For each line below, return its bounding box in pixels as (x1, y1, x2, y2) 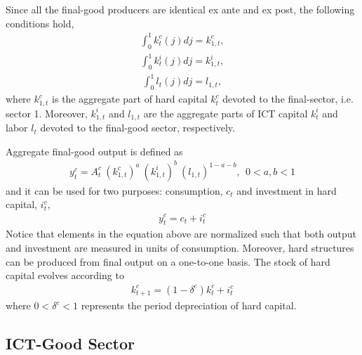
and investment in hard (236, 183, 337, 198)
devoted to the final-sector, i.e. (222, 91, 354, 106)
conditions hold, (6, 15, 74, 30)
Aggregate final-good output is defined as (6, 143, 183, 158)
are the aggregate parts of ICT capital (143, 105, 308, 120)
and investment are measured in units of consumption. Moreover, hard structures (6, 240, 354, 254)
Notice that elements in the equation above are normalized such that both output (6, 226, 356, 241)
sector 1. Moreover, (6, 105, 88, 120)
